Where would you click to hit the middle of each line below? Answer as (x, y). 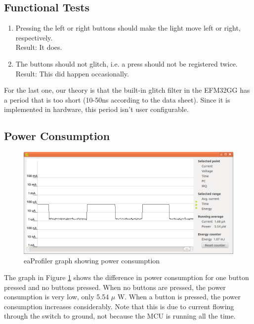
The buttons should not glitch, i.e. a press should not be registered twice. (127, 63)
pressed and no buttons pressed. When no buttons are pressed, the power (115, 287)
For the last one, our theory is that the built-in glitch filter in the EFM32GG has (127, 90)
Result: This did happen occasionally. (72, 73)
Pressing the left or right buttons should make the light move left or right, (128, 28)
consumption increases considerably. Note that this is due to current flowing (119, 306)
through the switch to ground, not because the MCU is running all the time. (120, 316)
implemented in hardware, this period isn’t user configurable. (96, 109)
